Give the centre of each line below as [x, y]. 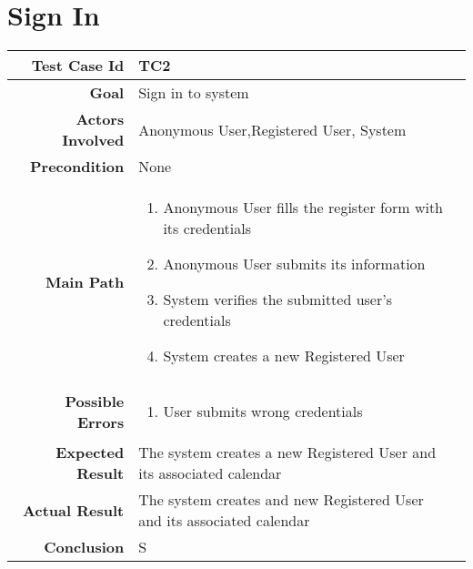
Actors [100, 119]
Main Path [85, 281]
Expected [90, 452]
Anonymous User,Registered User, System [272, 129]
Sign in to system [194, 93]
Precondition [77, 167]
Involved [93, 140]
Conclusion [84, 547]
